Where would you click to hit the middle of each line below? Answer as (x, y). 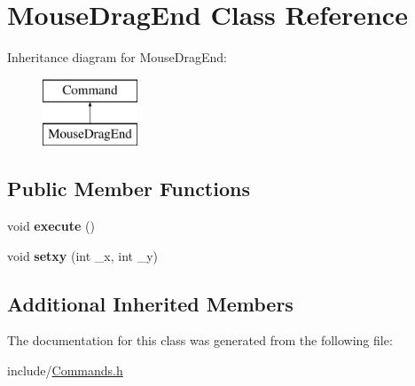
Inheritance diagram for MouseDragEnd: (117, 57)
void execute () (51, 226)
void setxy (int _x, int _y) (83, 255)
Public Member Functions (129, 189)
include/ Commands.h (65, 370)
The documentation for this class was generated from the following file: (200, 340)
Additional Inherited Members (150, 303)
